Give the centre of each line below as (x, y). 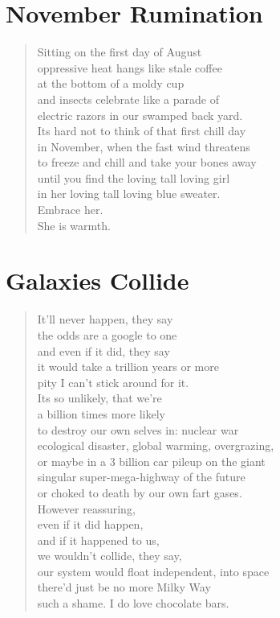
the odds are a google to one (107, 334)
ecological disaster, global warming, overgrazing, (156, 445)
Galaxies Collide (97, 280)
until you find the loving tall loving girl (134, 177)
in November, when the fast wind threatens (144, 146)
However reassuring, (86, 508)
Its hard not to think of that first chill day (142, 131)
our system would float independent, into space (153, 571)
